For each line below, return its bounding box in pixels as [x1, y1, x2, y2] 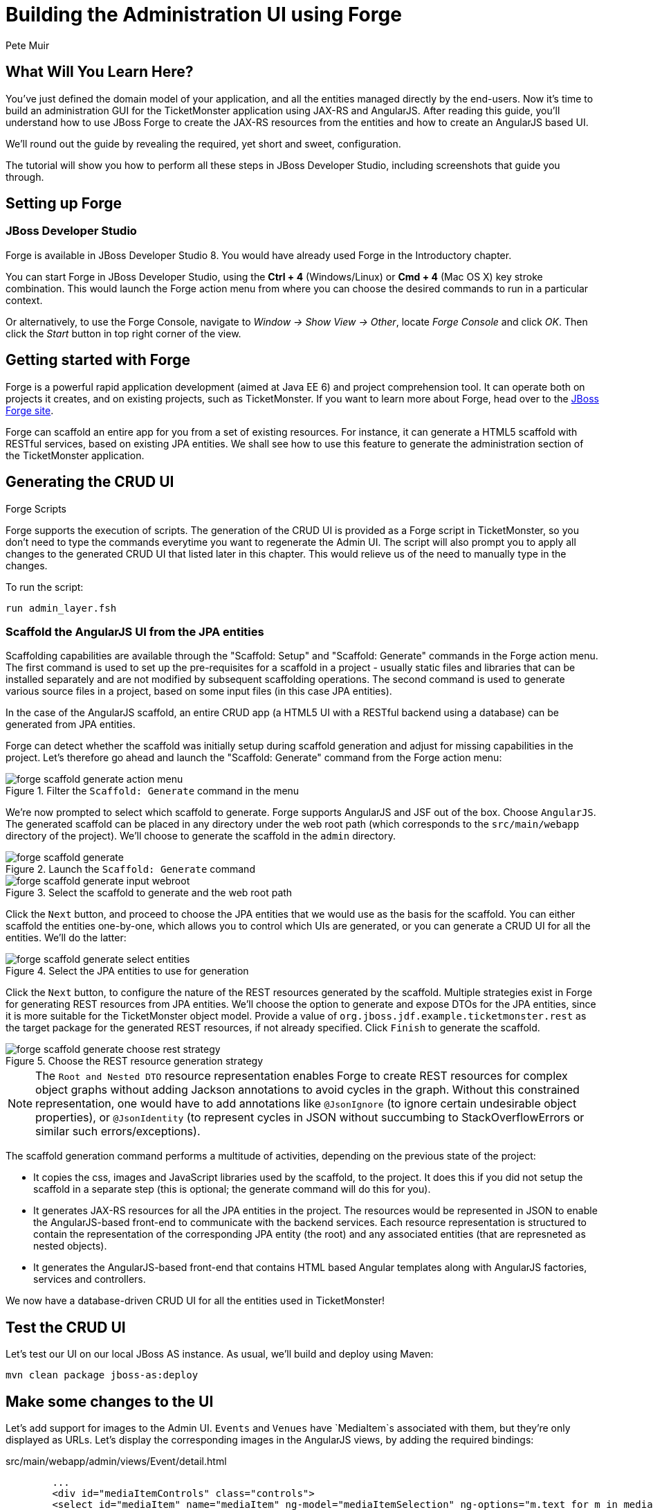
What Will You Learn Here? [6, 63, 194, 81]
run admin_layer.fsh [6, 602, 117, 614]
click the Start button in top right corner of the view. [6, 327, 241, 339]
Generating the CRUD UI [6, 473, 174, 491]
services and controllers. [33, 1273, 146, 1286]
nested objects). [33, 1240, 107, 1252]
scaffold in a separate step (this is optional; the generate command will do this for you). [33, 1183, 431, 1196]
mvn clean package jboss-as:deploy [6, 1369, 199, 1381]
